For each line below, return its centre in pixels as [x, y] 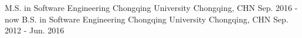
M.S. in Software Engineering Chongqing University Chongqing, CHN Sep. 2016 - [151, 7]
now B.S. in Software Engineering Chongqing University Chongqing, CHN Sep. [147, 19]
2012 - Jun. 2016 [35, 30]
